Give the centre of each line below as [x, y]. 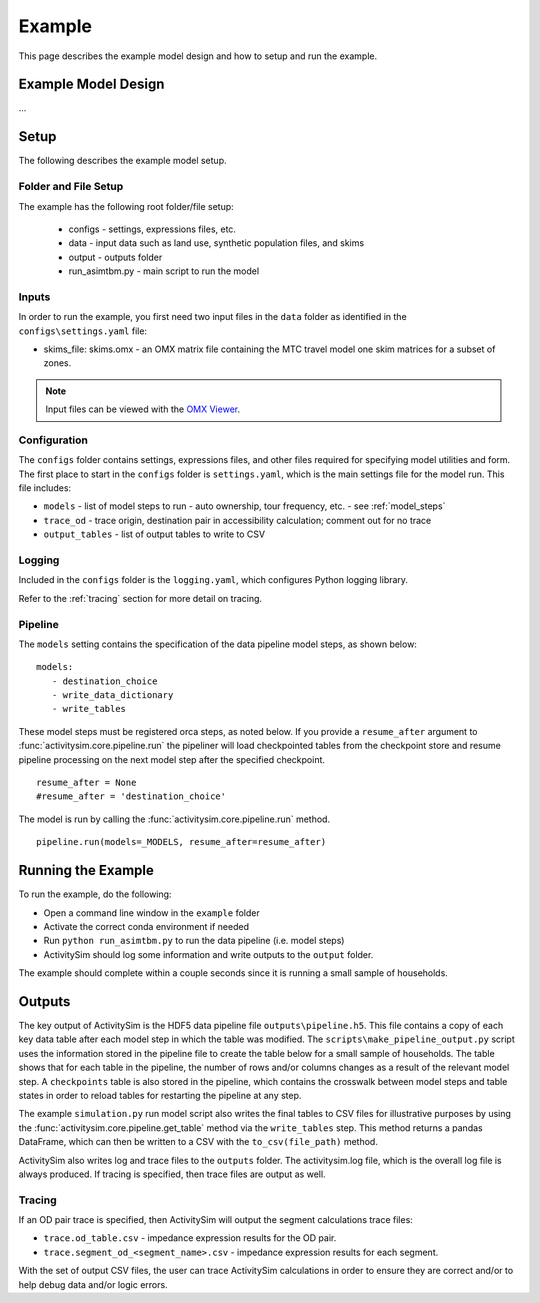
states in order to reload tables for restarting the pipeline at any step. [160, 1095]
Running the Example [86, 870]
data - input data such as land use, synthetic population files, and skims [216, 243]
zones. [57, 363]
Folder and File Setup [71, 187]
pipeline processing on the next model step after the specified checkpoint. [171, 759]
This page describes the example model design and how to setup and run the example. [198, 56]
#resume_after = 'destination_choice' [131, 796]
